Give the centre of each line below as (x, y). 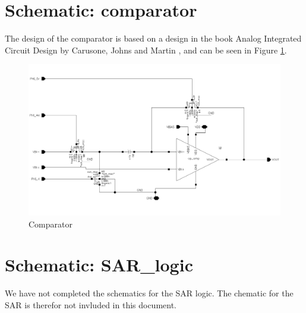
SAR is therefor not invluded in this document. (91, 304)
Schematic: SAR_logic (99, 265)
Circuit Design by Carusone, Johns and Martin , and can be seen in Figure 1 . (146, 50)
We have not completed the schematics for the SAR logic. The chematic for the (149, 293)
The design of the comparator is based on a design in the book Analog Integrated (153, 38)
